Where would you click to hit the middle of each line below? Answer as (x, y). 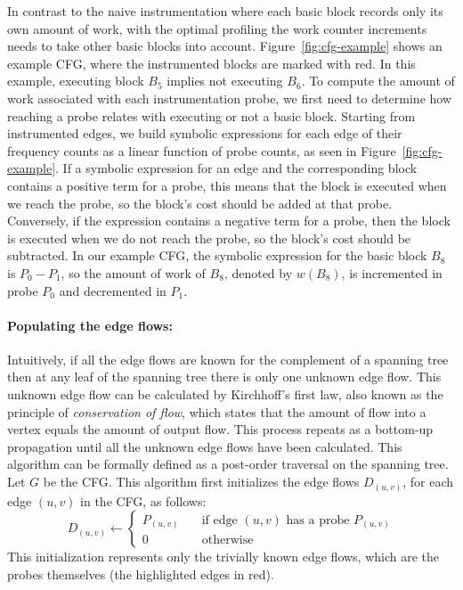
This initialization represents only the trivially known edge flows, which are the (223, 557)
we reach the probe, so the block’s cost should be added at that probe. (200, 203)
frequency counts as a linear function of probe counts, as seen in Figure (202, 150)
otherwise (227, 541)
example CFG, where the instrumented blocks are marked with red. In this (211, 63)
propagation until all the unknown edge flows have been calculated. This (205, 446)
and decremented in (113, 290)
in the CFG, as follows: (143, 500)
